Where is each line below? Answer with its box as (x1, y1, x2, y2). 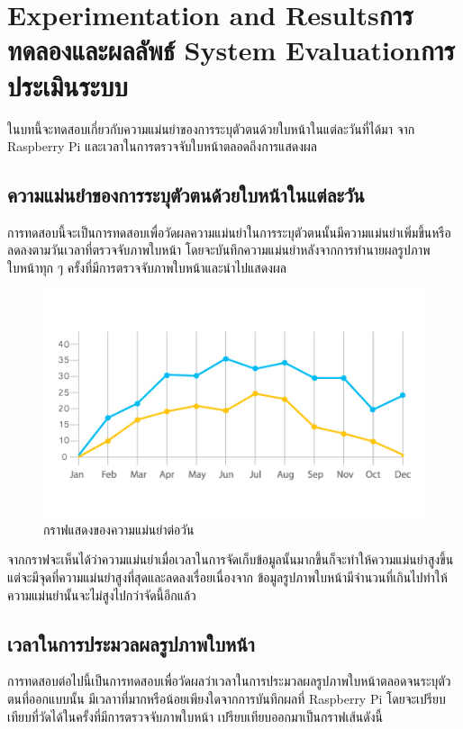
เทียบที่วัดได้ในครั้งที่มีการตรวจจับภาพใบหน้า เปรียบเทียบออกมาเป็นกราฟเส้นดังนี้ (7, 706, 383, 725)
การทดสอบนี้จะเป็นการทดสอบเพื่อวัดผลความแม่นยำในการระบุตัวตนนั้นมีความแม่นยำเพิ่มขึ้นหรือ (7, 222, 451, 241)
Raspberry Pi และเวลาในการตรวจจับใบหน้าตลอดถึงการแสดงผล (7, 137, 317, 156)
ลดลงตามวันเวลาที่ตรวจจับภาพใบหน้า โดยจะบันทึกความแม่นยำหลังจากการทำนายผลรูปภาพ (7, 240, 431, 259)
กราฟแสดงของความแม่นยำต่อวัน (43, 519, 195, 538)
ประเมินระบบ (7, 67, 128, 103)
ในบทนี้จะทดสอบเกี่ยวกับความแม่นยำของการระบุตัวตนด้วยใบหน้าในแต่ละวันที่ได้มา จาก (7, 119, 415, 138)
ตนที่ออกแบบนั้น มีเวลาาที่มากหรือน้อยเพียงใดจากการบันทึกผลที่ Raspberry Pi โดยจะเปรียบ (7, 689, 446, 708)
